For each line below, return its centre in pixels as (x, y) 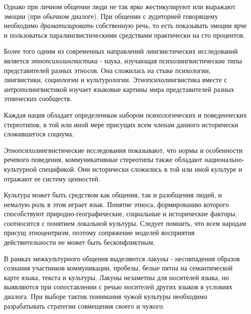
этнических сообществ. (38, 98)
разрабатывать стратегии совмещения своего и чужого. (84, 306)
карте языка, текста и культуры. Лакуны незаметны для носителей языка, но (117, 277)
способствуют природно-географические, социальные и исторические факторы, (121, 214)
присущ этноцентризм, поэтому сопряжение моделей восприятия (99, 232)
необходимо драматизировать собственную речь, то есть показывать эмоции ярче (125, 25)
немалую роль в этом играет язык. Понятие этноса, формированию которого (117, 204)
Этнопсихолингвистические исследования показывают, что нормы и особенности (123, 150)
